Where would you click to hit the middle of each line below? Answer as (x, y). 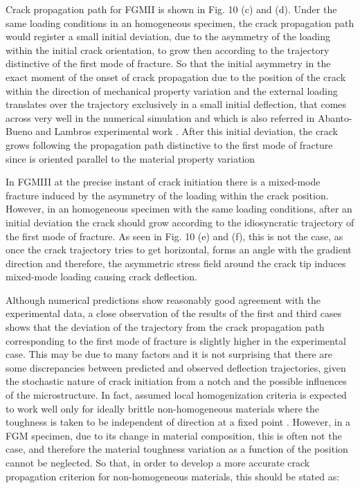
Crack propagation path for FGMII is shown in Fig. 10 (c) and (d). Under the (171, 9)
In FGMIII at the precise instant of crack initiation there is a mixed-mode (163, 182)
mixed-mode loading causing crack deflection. (102, 277)
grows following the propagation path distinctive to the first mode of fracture (169, 144)
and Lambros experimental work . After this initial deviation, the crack (187, 131)
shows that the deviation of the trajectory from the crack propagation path (165, 327)
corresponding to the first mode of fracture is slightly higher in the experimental (176, 340)
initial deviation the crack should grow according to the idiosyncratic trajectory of (180, 222)
